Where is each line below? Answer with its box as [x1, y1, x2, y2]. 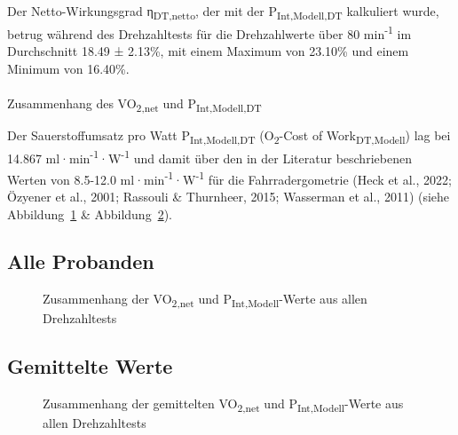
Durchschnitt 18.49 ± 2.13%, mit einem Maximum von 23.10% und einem [7, 42, 409, 60]
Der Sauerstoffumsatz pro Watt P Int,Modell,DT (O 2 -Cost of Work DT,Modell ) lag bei [7, 126, 451, 147]
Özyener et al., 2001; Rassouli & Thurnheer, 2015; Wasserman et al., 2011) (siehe [7, 186, 450, 205]
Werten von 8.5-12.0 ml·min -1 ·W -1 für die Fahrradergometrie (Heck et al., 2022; [7, 167, 452, 188]
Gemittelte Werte [7, 352, 173, 380]
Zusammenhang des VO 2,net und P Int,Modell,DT [7, 94, 262, 115]
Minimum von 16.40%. [7, 59, 130, 77]
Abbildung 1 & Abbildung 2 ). [7, 204, 172, 223]
